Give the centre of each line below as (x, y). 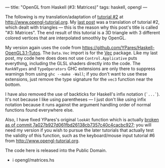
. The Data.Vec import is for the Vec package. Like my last (99, 53)
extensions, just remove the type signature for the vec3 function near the (79, 79)
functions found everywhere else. (40, 110)
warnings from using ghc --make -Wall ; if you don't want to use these (76, 74)
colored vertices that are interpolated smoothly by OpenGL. (66, 38)
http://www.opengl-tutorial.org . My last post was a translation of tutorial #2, (82, 22)
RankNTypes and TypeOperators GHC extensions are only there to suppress (80, 69)
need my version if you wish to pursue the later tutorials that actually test (80, 130)
